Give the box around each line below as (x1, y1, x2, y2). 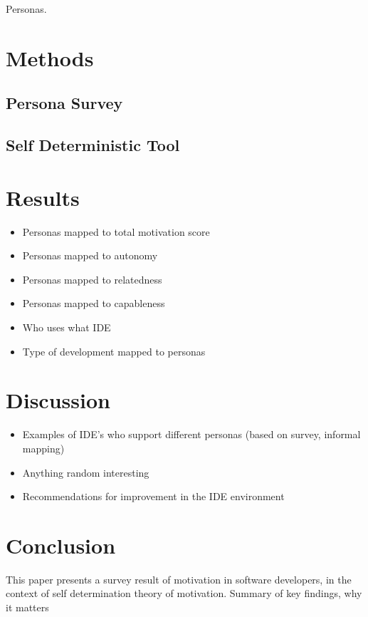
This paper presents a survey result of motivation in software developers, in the (6, 571, 352, 586)
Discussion (6, 385, 110, 415)
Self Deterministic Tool (6, 134, 180, 156)
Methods (6, 43, 94, 72)
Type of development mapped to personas (22, 343, 206, 358)
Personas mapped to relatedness (22, 271, 162, 286)
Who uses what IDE (22, 320, 111, 335)
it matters (6, 600, 49, 615)
